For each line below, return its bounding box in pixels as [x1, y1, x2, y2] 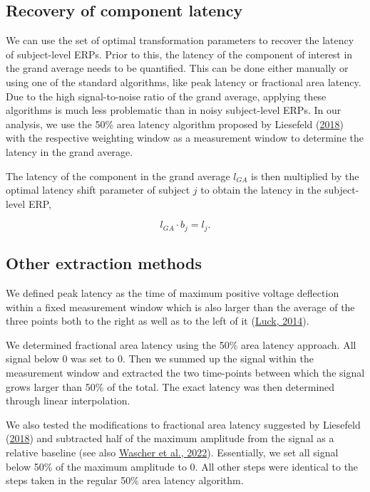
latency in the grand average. [6, 144, 133, 159]
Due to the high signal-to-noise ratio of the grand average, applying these [6, 88, 327, 103]
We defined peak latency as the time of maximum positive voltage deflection [6, 285, 339, 300]
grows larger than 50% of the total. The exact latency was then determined [6, 379, 335, 394]
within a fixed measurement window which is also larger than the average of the [6, 299, 355, 314]
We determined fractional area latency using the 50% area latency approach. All [6, 337, 356, 352]
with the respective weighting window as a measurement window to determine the [6, 130, 364, 145]
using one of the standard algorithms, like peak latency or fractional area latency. [6, 74, 361, 89]
